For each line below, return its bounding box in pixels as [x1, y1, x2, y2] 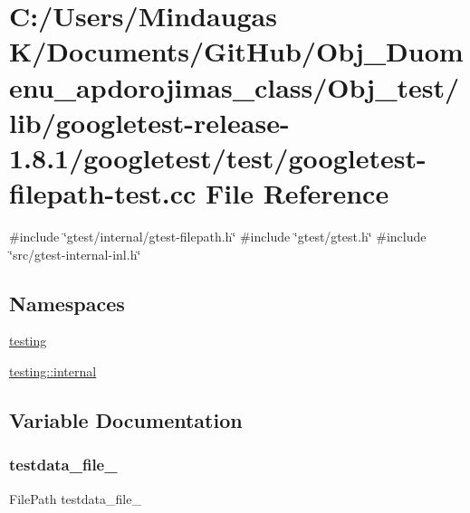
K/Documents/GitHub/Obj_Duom [9, 33, 464, 70]
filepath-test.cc [9, 175, 197, 212]
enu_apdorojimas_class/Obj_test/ [9, 68, 460, 105]
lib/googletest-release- [9, 103, 290, 140]
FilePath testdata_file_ [9, 489, 141, 508]
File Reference [206, 175, 389, 212]
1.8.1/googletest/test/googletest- [9, 138, 427, 176]
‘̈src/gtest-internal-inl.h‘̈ [9, 244, 141, 263]
